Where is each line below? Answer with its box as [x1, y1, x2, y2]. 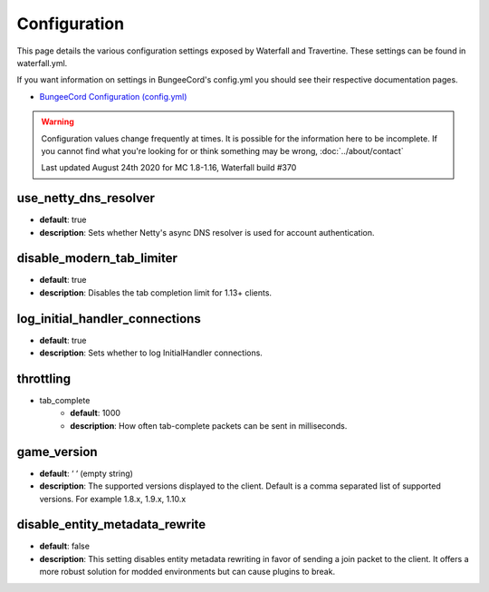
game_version [16, 444, 99, 460]
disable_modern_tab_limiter [16, 250, 178, 267]
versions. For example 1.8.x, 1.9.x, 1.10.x [39, 493, 187, 504]
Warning [41, 116, 74, 127]
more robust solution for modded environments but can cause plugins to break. [39, 567, 335, 577]
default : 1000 [70, 408, 121, 419]
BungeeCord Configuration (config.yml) [39, 91, 187, 102]
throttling [16, 371, 72, 386]
